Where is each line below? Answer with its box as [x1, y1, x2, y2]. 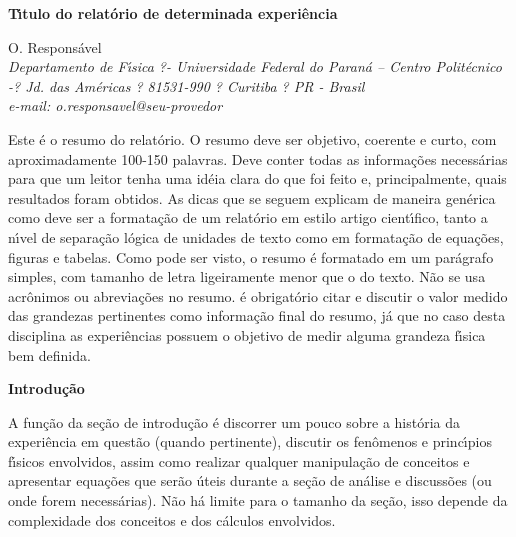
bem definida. [8, 344, 91, 365]
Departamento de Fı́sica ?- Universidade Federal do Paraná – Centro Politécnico [8, 56, 502, 77]
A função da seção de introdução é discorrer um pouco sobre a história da [8, 411, 461, 432]
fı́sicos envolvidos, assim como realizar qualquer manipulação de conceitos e [8, 450, 470, 471]
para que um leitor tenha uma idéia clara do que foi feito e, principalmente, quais [8, 168, 507, 189]
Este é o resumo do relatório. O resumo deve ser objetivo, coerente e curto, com [8, 128, 497, 149]
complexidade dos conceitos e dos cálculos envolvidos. [8, 509, 336, 530]
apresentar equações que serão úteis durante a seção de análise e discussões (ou [8, 470, 492, 491]
